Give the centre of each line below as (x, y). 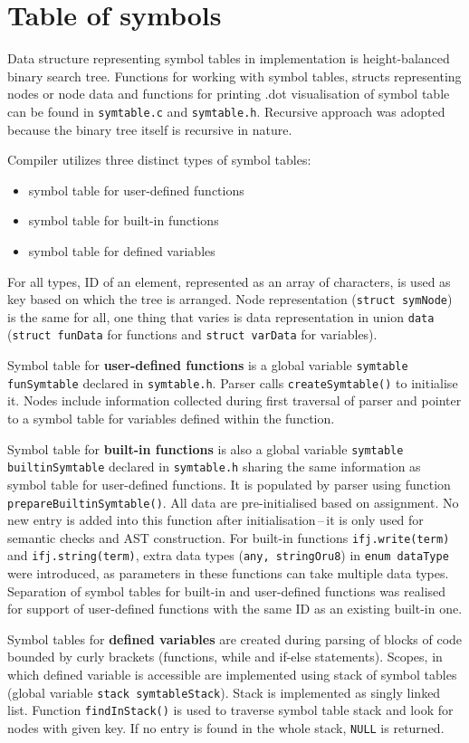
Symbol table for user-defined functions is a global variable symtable (208, 365)
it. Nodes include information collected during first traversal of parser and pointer (234, 400)
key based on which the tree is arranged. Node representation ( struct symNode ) (230, 299)
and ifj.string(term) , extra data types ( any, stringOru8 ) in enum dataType (228, 555)
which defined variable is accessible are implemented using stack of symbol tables (232, 675)
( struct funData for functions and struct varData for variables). (192, 334)
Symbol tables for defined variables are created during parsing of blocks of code (235, 638)
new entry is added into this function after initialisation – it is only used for (215, 520)
